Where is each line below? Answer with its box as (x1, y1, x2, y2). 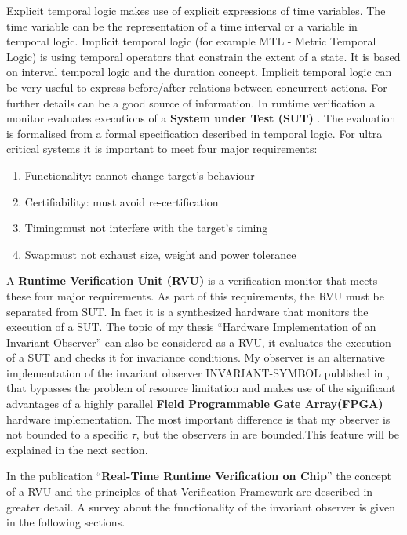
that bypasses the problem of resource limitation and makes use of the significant (6, 380, 396, 396)
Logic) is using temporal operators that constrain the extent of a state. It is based (6, 48, 401, 64)
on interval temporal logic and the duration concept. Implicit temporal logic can (6, 64, 392, 80)
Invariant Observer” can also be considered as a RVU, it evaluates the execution (6, 333, 391, 350)
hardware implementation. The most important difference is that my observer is (6, 410, 391, 427)
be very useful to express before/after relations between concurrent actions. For (6, 78, 387, 95)
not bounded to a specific (6, 426, 128, 442)
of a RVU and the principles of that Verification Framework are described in (6, 483, 373, 500)
